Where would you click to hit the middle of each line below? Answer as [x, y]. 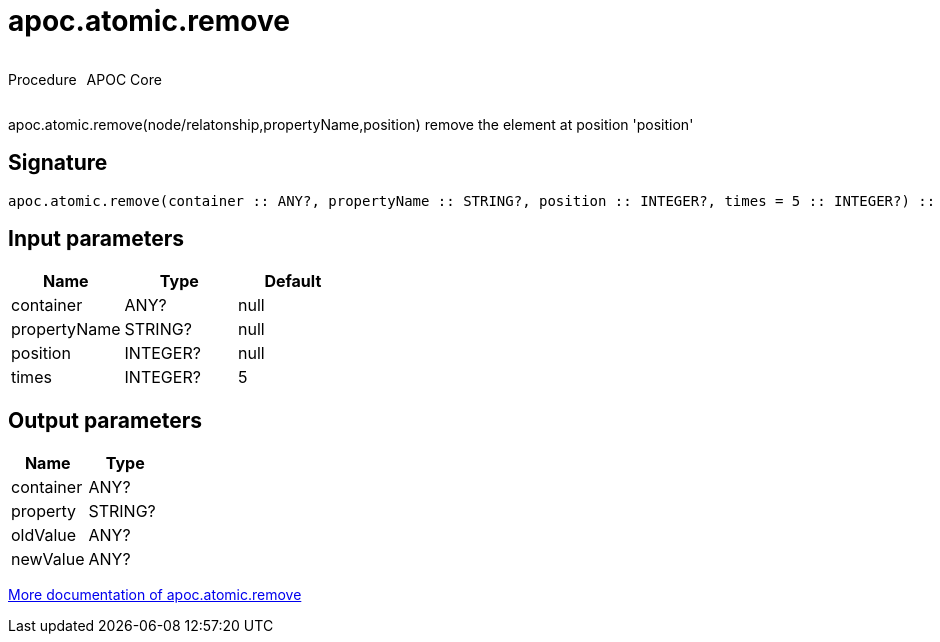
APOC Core [124, 79]
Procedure [42, 79]
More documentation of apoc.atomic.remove [155, 595]
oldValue [44, 535]
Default [293, 281]
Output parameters [105, 420]
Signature [58, 163]
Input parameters [96, 239]
